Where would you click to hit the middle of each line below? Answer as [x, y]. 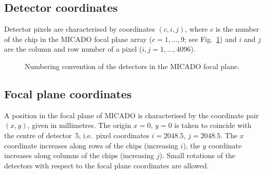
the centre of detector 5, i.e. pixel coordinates [77, 135]
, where [196, 29]
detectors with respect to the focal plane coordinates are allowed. [107, 165]
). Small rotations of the [197, 155]
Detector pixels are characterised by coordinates [80, 29]
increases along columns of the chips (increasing [79, 155]
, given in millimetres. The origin [79, 125]
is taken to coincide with [213, 125]
